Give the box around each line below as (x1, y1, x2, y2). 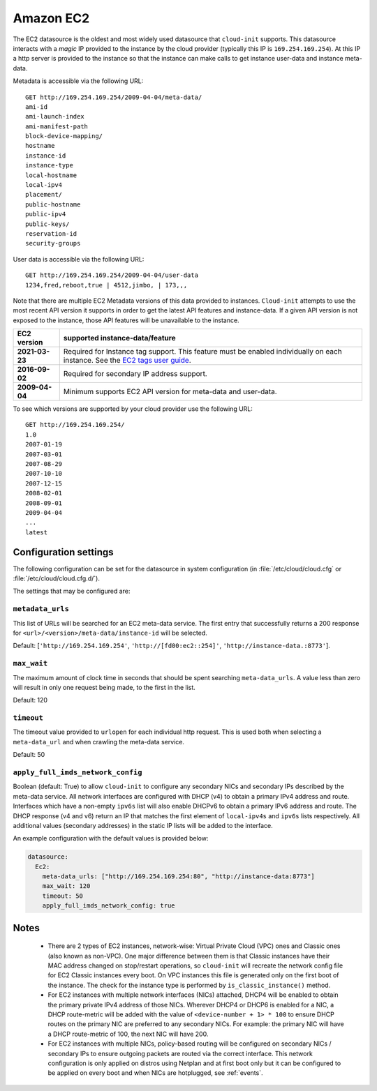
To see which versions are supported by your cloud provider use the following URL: (13, 405, 253, 413)
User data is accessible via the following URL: (13, 255, 145, 263)
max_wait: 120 (42, 882, 91, 890)
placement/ (25, 190, 63, 199)
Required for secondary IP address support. (63, 369, 207, 379)
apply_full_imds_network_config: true (42, 902, 175, 910)
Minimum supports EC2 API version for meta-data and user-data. (63, 387, 277, 397)
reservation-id (25, 230, 77, 237)
